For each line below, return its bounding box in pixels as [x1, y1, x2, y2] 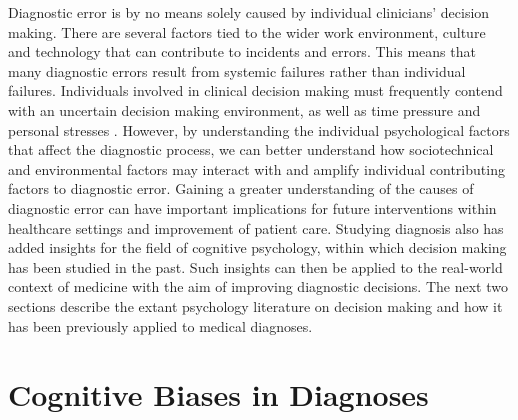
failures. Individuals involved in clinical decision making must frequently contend [8, 80, 503, 101]
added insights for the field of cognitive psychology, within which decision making [8, 237, 507, 258]
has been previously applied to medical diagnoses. [8, 315, 313, 336]
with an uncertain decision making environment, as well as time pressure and [8, 99, 481, 120]
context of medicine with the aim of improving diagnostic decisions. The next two [8, 276, 508, 297]
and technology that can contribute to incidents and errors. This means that [8, 41, 476, 62]
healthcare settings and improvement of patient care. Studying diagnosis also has [8, 217, 504, 238]
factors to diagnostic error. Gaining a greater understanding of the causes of [8, 178, 474, 199]
